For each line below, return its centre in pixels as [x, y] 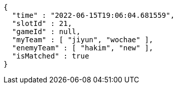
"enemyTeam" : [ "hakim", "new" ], [83, 48]
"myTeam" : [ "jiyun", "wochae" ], [83, 40]
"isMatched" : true [50, 56]
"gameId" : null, [46, 32]
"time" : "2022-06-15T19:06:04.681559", [93, 15]
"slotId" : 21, [42, 23]
